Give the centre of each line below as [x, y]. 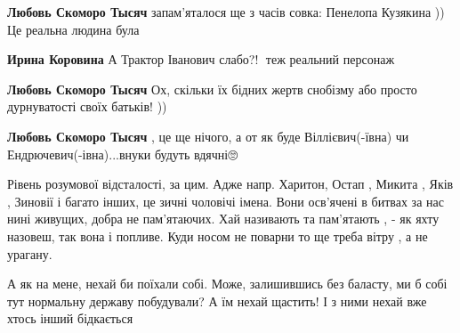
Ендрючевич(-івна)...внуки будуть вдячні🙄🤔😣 [126, 154]
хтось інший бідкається [70, 318]
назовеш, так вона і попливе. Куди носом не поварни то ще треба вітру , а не [218, 236]
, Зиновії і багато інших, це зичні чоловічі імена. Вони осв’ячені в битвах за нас [226, 201]
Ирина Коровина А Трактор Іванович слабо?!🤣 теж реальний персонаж [201, 59]
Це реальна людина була [73, 29]
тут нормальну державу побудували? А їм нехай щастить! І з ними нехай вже [217, 301]
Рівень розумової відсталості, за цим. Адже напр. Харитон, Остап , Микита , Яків [230, 184]
